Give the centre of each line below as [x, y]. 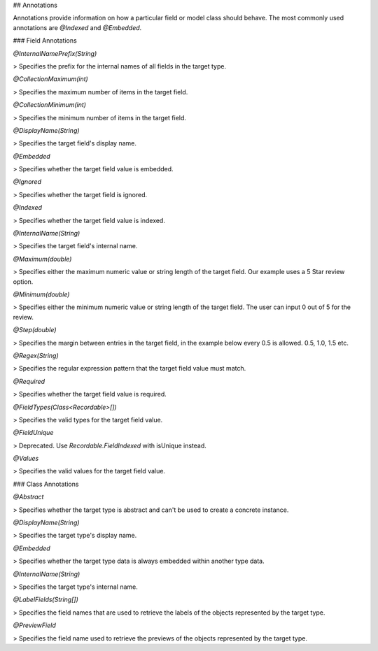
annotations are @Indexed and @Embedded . [77, 27]
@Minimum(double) [41, 294]
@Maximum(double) [42, 259]
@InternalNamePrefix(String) [55, 53]
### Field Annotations [45, 41]
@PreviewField [34, 625]
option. [23, 281]
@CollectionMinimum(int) [50, 105]
